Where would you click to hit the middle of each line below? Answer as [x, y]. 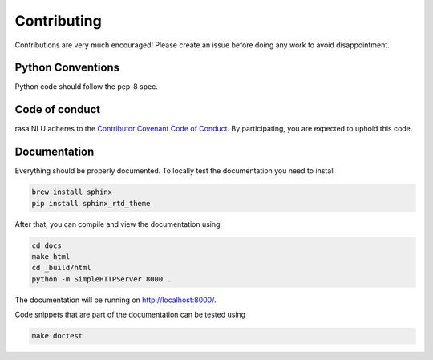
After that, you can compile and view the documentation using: [119, 224]
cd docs [47, 245]
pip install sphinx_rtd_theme [91, 203]
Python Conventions [67, 68]
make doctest [57, 336]
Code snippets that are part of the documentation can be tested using [130, 315]
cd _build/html [61, 268]
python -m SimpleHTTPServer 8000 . [101, 279]
